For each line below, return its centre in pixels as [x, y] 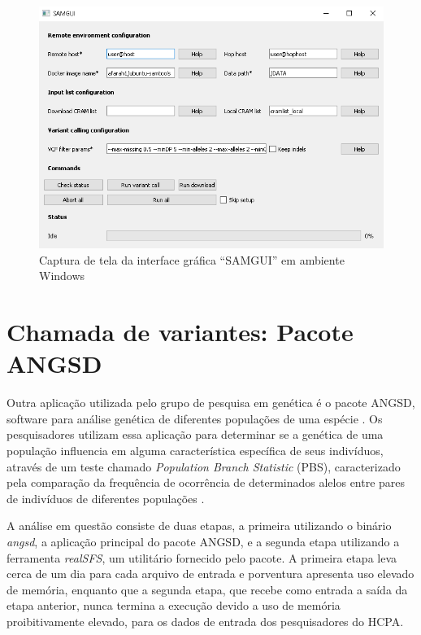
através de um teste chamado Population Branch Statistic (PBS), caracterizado [204, 466]
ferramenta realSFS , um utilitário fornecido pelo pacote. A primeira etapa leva [202, 557]
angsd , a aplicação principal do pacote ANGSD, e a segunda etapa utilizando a [203, 542]
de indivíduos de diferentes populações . [106, 498]
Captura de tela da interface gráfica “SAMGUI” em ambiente [192, 259]
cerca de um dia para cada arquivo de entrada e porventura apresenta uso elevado [210, 574]
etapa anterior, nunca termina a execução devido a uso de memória [174, 605]
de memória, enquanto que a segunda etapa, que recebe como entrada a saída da [207, 589]
